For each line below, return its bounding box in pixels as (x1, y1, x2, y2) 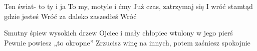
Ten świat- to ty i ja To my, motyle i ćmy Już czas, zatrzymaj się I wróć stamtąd (4, 1, 253, 11)
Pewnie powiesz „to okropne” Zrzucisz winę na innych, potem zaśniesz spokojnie (4, 37, 250, 47)
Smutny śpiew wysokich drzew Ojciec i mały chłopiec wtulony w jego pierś (4, 27, 233, 38)
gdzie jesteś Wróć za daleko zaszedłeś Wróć (4, 10, 137, 21)
